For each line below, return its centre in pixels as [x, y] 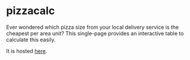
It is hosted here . [27, 51]
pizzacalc [31, 11]
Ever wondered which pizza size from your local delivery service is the [93, 27]
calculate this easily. [31, 39]
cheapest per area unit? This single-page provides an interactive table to [95, 33]
